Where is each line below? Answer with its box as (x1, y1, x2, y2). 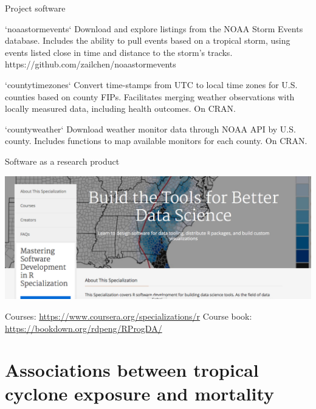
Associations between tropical (5, 357, 259, 382)
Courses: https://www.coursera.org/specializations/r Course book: (5, 309, 252, 322)
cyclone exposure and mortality (5, 381, 275, 406)
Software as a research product (5, 154, 120, 167)
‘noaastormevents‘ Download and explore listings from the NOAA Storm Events (5, 22, 303, 35)
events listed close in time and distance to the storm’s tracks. (5, 46, 233, 58)
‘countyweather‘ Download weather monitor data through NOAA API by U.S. (5, 122, 296, 135)
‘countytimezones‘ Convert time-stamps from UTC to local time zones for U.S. (5, 78, 298, 91)
